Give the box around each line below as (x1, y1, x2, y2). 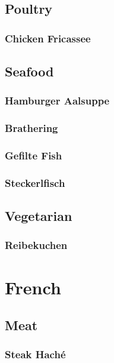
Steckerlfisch (5, 175, 65, 190)
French (5, 275, 61, 299)
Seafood (5, 62, 54, 81)
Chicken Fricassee (5, 30, 91, 45)
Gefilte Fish (5, 148, 62, 163)
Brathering (5, 121, 58, 136)
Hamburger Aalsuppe (5, 93, 110, 108)
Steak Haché (5, 347, 66, 362)
